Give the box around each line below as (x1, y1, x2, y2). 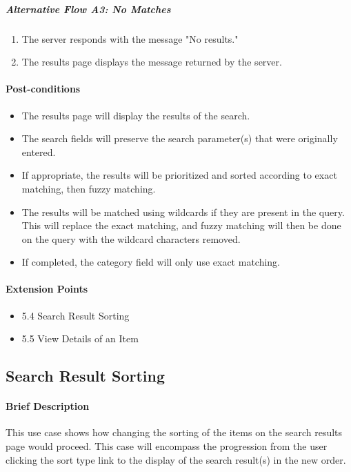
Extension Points (6, 282, 88, 296)
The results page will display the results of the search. (21, 108, 250, 122)
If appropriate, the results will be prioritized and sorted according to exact (21, 168, 337, 182)
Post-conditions (6, 81, 81, 96)
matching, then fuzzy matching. (21, 181, 156, 195)
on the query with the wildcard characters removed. (21, 231, 241, 246)
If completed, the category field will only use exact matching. (21, 255, 281, 269)
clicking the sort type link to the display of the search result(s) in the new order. (6, 452, 346, 466)
